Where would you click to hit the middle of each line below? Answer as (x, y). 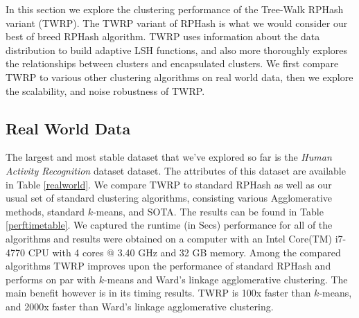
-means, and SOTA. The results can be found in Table (208, 211)
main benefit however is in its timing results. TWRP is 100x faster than (158, 293)
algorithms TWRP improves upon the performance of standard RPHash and (168, 266)
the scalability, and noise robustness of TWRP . (105, 90)
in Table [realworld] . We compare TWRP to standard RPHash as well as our (169, 184)
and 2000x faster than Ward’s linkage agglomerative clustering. (140, 306)
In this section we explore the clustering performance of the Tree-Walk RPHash (175, 9)
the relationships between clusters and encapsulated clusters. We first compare (172, 63)
